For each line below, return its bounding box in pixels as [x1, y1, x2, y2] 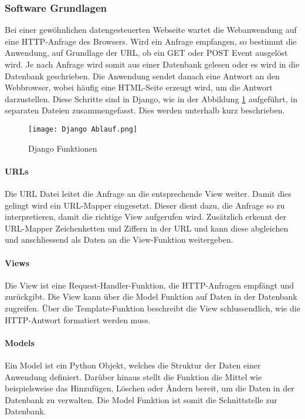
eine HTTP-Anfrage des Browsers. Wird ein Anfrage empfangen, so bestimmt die [5, 35, 297, 47]
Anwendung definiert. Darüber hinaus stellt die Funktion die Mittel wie [5, 370, 262, 383]
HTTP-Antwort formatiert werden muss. [5, 313, 151, 326]
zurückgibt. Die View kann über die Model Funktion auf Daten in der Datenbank [5, 290, 297, 303]
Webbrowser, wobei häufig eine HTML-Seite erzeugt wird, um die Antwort [5, 81, 273, 93]
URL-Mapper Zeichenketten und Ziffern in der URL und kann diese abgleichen [5, 222, 289, 234]
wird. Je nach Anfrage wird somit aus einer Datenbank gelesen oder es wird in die [5, 58, 300, 70]
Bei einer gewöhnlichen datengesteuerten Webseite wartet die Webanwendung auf [5, 24, 297, 36]
